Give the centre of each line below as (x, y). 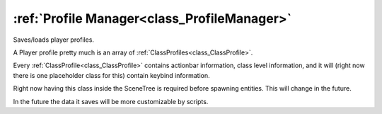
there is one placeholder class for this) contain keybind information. (111, 75)
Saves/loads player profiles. (54, 40)
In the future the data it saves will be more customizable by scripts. (111, 101)
